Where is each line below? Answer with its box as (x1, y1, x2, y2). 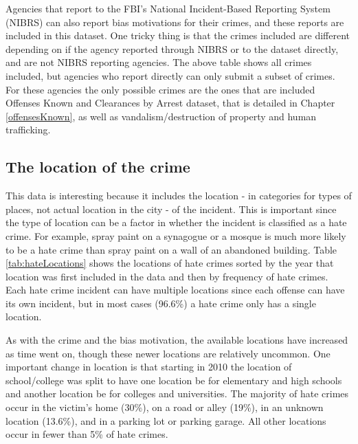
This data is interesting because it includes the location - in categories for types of (5, 188, 352, 203)
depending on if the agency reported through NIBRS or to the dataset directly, (5, 41, 339, 56)
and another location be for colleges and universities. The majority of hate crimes (5, 386, 349, 401)
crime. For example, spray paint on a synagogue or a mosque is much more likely (5, 228, 346, 243)
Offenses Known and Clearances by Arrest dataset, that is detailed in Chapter (5, 96, 335, 110)
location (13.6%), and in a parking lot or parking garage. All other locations (5, 413, 326, 428)
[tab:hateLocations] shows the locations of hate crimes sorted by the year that (5, 256, 334, 270)
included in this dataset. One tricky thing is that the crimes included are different (5, 28, 350, 43)
